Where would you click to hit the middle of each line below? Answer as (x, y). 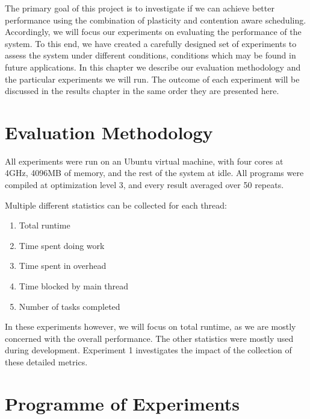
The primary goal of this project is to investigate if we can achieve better (140, 8)
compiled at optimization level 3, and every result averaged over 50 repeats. (144, 185)
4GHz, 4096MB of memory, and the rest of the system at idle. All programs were (154, 173)
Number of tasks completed (70, 306)
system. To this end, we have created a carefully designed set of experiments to (151, 43)
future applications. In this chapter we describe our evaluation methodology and (153, 67)
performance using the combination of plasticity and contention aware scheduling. (156, 20)
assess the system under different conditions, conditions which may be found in (150, 55)
